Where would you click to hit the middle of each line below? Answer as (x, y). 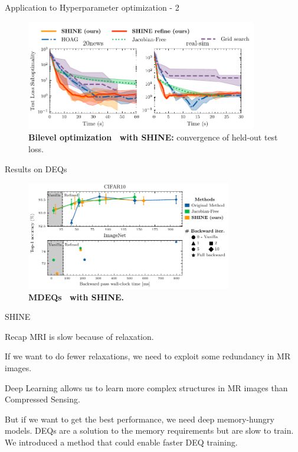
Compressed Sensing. (42, 399)
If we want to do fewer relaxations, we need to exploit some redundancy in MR (148, 356)
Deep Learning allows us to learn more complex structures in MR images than (146, 387)
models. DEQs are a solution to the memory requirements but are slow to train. (149, 430)
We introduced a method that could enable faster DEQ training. (121, 442)
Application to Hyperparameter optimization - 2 (92, 7)
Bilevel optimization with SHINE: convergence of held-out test (153, 137)
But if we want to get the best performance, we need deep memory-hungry (140, 419)
